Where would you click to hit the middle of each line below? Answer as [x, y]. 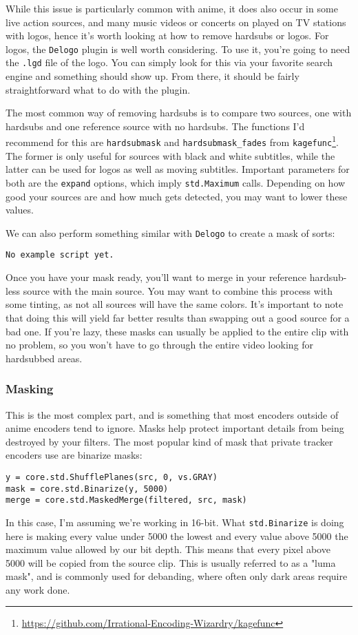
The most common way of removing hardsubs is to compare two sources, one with [179, 113]
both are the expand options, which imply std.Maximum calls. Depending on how [176, 182]
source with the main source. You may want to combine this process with [178, 290]
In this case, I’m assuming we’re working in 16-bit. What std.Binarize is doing [175, 522]
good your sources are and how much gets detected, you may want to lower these [177, 196]
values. [20, 210]
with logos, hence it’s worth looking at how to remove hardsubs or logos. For [167, 35]
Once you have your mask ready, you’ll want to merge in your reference [156, 277]
